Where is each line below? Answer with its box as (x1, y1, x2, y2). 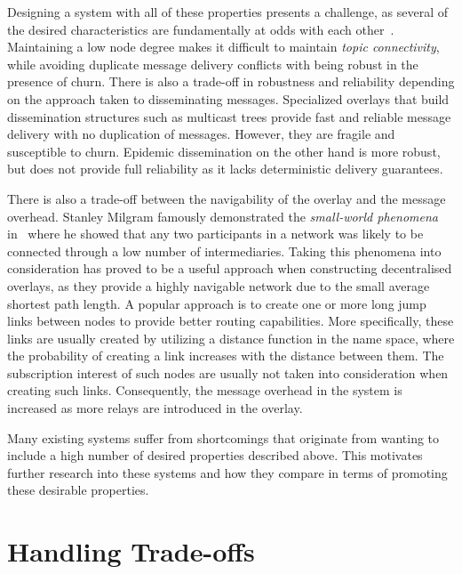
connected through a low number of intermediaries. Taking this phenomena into (7, 241, 442, 260)
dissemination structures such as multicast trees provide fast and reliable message (7, 107, 451, 125)
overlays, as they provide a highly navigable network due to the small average (7, 276, 430, 295)
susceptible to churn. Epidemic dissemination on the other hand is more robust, (7, 141, 441, 160)
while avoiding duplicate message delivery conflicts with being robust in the (7, 54, 418, 73)
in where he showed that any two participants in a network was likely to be (7, 224, 424, 243)
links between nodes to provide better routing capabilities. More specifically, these (7, 311, 454, 330)
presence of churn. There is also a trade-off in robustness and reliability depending (7, 72, 455, 91)
